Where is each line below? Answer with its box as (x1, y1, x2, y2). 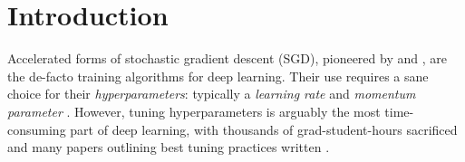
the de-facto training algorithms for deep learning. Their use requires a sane (7, 66, 429, 85)
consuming (7, 119, 66, 138)
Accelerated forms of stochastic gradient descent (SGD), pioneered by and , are (7, 49, 447, 68)
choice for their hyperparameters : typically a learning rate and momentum (7, 84, 416, 103)
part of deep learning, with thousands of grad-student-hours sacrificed (70, 119, 458, 138)
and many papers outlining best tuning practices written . (7, 138, 330, 157)
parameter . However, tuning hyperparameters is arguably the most (7, 101, 381, 120)
